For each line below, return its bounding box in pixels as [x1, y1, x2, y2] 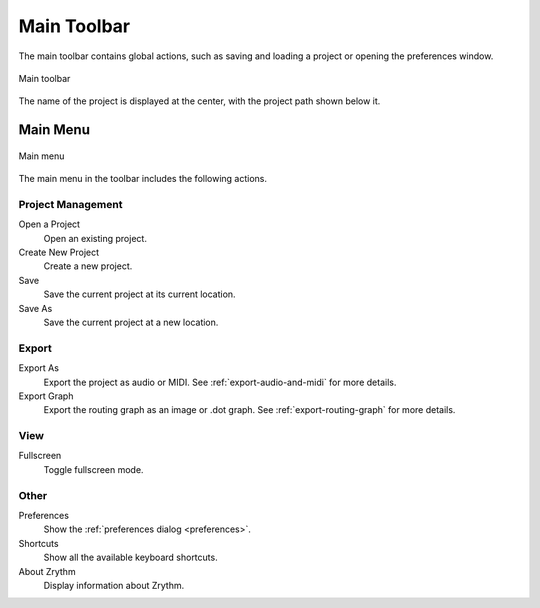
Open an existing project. [43, 232, 147, 244]
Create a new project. [43, 260, 133, 272]
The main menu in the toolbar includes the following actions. [18, 173, 268, 185]
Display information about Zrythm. [43, 579, 185, 591]
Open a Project [18, 218, 80, 230]
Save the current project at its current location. [43, 288, 236, 300]
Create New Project [18, 246, 100, 259]
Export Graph [18, 390, 74, 402]
